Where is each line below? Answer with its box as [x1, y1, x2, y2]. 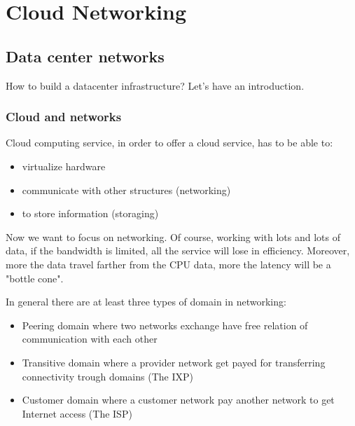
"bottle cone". [6, 270, 64, 285]
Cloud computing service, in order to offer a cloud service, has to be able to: [6, 135, 333, 150]
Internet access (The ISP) [22, 406, 132, 420]
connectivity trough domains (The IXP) [22, 369, 193, 383]
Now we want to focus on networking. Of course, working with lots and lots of [6, 229, 340, 244]
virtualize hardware [22, 158, 106, 173]
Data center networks [6, 45, 165, 67]
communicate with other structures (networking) [22, 182, 231, 197]
